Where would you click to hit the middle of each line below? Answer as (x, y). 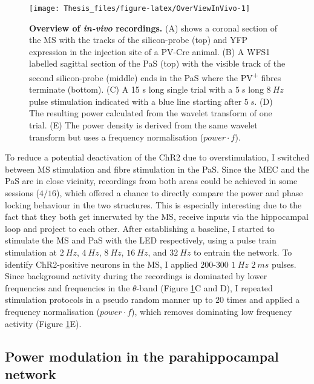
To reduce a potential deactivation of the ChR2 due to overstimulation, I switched (157, 157)
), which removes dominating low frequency (212, 311)
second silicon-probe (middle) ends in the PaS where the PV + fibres (155, 77)
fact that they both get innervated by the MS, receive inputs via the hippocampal (157, 217)
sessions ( (22, 193)
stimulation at (31, 252)
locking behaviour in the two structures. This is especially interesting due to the (153, 204)
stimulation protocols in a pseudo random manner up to (109, 300)
